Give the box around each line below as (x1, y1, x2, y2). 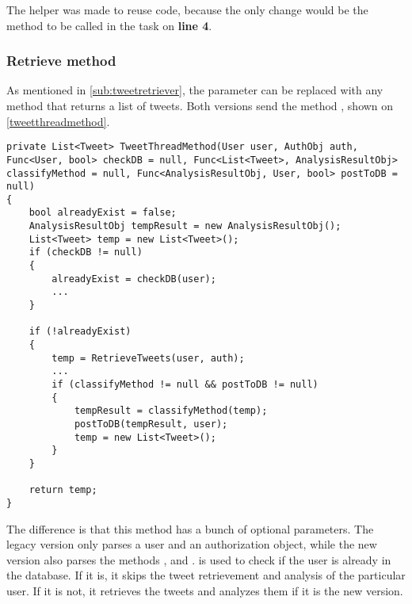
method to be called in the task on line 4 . (6, 17, 212, 33)
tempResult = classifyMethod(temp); (74, 405, 268, 417)
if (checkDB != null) (29, 247, 143, 258)
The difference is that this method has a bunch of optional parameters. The (6, 520, 374, 537)
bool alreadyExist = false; (29, 207, 177, 219)
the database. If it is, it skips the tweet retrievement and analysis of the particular (6, 567, 406, 583)
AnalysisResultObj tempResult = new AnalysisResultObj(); (29, 220, 341, 232)
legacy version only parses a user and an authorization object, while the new (6, 536, 377, 552)
